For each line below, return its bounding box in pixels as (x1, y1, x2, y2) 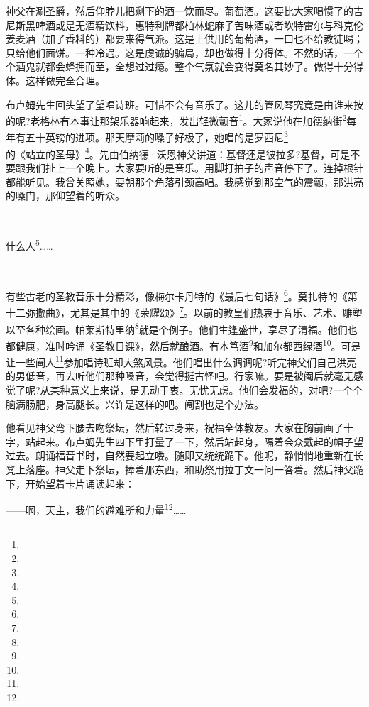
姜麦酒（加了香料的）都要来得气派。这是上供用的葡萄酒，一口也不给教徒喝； (6, 31, 363, 46)
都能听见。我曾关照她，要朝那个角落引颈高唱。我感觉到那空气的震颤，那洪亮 (6, 174, 363, 189)
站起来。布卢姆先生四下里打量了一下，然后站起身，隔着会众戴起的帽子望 (25, 434, 363, 449)
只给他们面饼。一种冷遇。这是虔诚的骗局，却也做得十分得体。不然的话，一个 (6, 45, 363, 60)
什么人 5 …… (6, 236, 53, 253)
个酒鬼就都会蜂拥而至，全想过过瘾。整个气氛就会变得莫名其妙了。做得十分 (6, 59, 353, 74)
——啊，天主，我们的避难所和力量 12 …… (6, 500, 187, 517)
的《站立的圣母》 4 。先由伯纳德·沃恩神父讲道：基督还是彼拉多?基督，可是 (6, 144, 351, 161)
